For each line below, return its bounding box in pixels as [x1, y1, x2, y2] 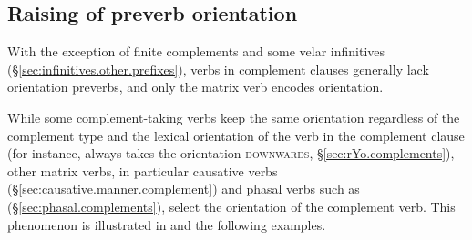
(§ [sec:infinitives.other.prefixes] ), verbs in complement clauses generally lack [7, 59, 429, 78]
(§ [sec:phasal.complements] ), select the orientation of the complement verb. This [7, 196, 456, 215]
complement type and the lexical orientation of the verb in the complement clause [7, 125, 465, 145]
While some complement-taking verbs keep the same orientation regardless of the [7, 107, 460, 126]
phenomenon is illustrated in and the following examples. [7, 215, 326, 234]
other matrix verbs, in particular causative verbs [7, 161, 278, 180]
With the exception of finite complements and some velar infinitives [7, 42, 385, 61]
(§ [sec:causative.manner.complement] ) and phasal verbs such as [7, 179, 360, 198]
